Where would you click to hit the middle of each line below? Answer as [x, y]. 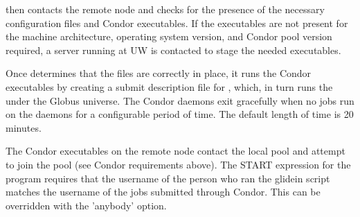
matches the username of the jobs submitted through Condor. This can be [163, 192]
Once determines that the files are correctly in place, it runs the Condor [159, 73]
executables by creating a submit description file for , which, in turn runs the [169, 86]
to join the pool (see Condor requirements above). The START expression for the [178, 164]
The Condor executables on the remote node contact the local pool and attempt [175, 151]
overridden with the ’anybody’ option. [86, 205]
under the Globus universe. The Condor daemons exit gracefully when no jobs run [180, 100]
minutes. [24, 127]
